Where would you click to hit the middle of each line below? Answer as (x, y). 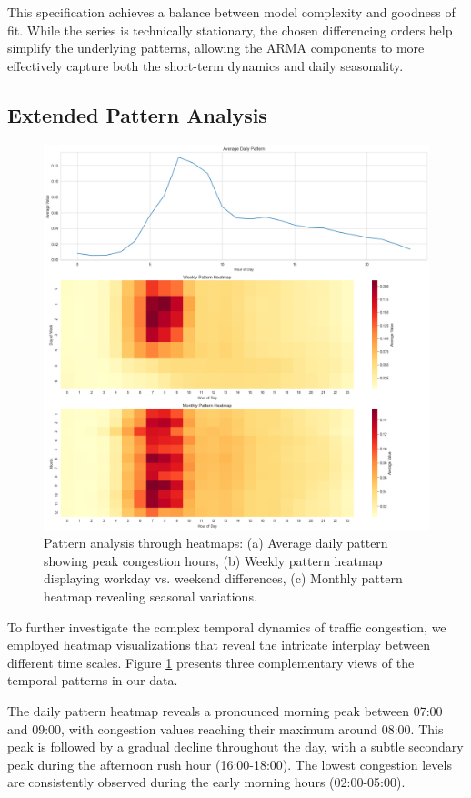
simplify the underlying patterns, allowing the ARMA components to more (216, 48)
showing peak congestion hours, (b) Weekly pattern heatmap (213, 560)
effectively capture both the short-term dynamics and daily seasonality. (205, 65)
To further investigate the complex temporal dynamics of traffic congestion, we (227, 626)
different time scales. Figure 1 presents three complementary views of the (211, 662)
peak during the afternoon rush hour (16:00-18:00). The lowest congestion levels (230, 764)
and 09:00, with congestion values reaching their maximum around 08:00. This (225, 728)
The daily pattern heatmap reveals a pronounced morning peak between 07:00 (225, 710)
